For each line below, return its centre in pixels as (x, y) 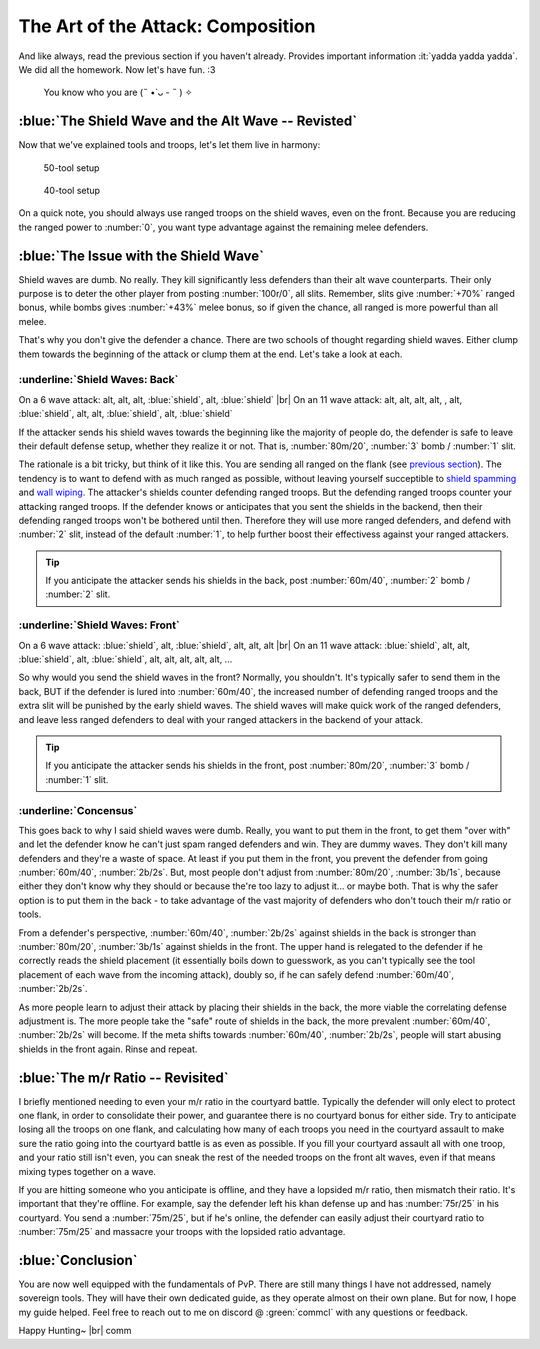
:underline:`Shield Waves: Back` (98, 380)
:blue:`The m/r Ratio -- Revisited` (123, 1077)
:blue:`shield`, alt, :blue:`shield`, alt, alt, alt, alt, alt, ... (125, 659)
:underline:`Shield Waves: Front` (99, 625)
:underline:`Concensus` (78, 810)
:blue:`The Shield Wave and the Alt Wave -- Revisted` (188, 121)
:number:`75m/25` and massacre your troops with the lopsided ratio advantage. (182, 1232)
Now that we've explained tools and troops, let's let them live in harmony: (169, 145)
